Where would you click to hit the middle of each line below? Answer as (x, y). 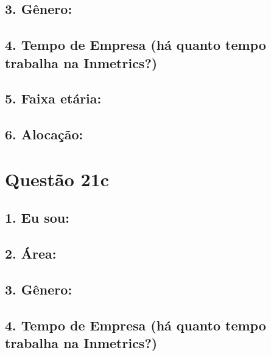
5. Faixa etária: (53, 98)
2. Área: (31, 253)
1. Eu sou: (37, 218)
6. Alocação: (44, 134)
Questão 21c (57, 179)
